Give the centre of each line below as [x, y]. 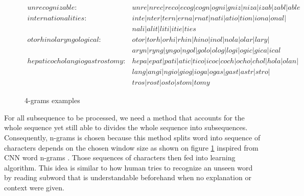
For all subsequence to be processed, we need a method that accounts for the [124, 117]
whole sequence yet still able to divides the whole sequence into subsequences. [126, 127]
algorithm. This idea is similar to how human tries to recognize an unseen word [128, 167]
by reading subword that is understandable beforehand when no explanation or [128, 177]
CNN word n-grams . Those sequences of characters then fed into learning [120, 157]
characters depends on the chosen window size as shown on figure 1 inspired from [131, 147]
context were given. [34, 187]
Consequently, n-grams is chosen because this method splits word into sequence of [132, 138]
